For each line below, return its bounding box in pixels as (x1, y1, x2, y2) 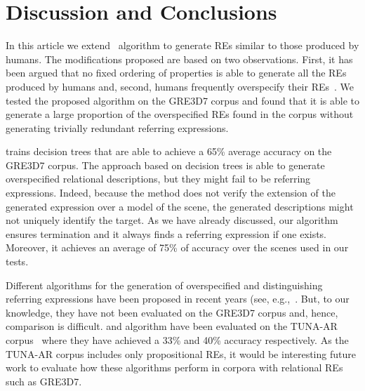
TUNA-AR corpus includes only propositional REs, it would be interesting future (6, 346, 356, 361)
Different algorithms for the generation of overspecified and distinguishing (6, 277, 323, 292)
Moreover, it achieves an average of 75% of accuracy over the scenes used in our (6, 240, 349, 255)
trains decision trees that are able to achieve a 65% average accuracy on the (6, 144, 332, 159)
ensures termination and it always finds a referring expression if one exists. (6, 226, 327, 241)
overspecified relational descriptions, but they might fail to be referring (6, 171, 311, 186)
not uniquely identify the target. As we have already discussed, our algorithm (6, 213, 338, 227)
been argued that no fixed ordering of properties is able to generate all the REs (6, 65, 347, 80)
